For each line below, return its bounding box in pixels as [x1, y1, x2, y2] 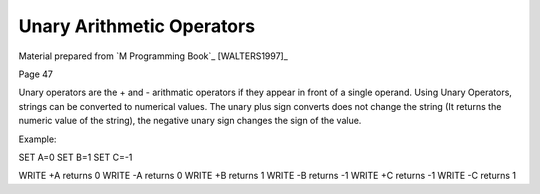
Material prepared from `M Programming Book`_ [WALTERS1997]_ [18, 50, 289, 62]
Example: [18, 133, 57, 145]
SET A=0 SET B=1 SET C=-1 [18, 151, 133, 163]
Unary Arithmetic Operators [18, 15, 255, 37]
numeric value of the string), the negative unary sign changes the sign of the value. [18, 115, 362, 127]
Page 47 [18, 68, 54, 80]
